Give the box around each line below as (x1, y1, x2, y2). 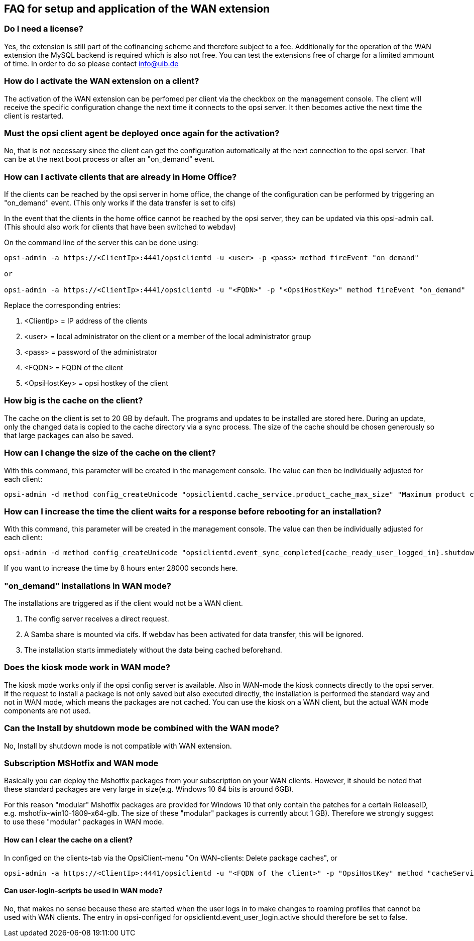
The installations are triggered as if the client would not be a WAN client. (4, 599, 243, 608)
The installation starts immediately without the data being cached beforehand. (24, 646, 282, 655)
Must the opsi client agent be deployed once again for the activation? (4, 128, 280, 138)
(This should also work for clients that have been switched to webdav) (4, 223, 236, 232)
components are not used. (4, 706, 91, 715)
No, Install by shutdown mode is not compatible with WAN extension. (4, 741, 232, 750)
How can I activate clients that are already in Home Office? (4, 171, 237, 182)
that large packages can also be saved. (4, 431, 134, 440)
